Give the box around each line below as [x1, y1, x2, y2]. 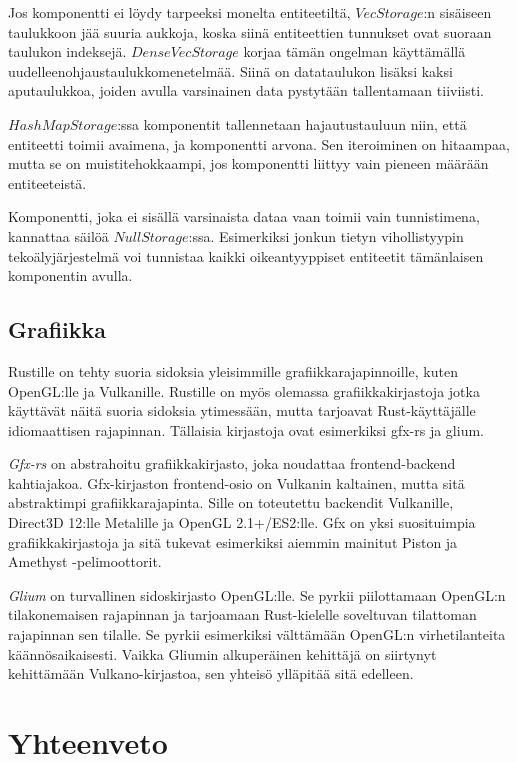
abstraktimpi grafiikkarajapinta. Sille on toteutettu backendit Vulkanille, [8, 492, 454, 513]
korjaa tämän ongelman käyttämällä [243, 41, 466, 62]
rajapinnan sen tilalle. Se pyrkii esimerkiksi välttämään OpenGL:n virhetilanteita [8, 624, 506, 645]
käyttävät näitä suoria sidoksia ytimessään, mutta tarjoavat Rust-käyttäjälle [8, 400, 476, 421]
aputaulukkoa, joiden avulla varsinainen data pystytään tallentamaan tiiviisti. [8, 80, 484, 101]
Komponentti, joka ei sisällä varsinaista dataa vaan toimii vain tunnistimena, [8, 206, 480, 227]
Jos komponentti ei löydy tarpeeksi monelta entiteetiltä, [8, 2, 351, 22]
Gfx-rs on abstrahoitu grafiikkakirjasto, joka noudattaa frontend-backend [8, 453, 456, 474]
